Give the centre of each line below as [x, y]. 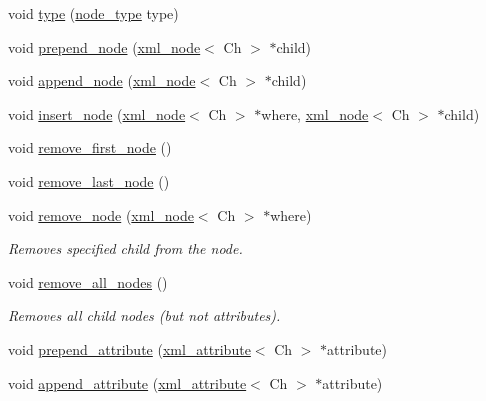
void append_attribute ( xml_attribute [127, 382]
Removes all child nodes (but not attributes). [144, 315]
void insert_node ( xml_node [97, 113]
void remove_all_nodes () [88, 281]
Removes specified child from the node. [125, 248]
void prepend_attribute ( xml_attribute [129, 348]
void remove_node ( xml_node [101, 214]
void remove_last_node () [89, 180]
